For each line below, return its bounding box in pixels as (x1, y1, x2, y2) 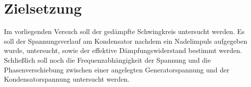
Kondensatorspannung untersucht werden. (4, 74, 130, 84)
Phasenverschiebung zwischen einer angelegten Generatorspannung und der (4, 64, 229, 74)
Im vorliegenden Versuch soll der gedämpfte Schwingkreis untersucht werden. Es (4, 26, 245, 36)
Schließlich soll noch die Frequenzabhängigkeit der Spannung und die (4, 54, 211, 65)
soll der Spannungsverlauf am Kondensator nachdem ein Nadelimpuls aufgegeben (4, 35, 248, 46)
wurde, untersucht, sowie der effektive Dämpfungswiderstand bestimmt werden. (4, 45, 242, 55)
